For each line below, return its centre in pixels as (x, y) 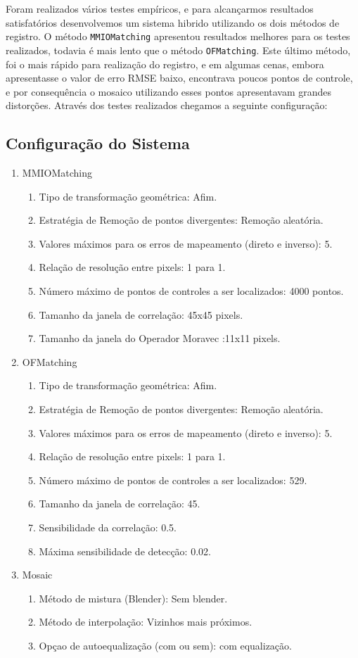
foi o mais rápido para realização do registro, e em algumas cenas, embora (165, 64)
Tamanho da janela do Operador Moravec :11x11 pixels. (160, 338)
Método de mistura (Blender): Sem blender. (133, 598)
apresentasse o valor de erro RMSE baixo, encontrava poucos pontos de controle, (179, 78)
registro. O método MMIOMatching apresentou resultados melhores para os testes (178, 36)
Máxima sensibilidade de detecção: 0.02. (125, 551)
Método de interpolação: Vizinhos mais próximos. (146, 622)
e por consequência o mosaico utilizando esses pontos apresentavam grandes (169, 91)
